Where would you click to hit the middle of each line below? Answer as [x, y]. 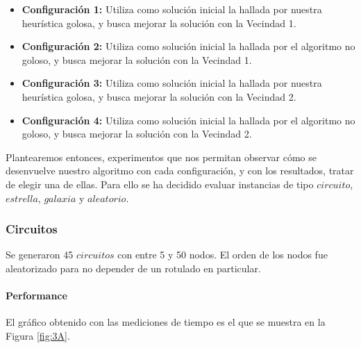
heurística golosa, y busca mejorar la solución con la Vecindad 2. [159, 96]
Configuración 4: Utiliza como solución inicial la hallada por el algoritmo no [188, 120]
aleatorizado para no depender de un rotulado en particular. [133, 268]
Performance [36, 296]
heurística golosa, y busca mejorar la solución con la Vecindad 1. [159, 23]
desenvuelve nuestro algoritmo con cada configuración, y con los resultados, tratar [180, 171]
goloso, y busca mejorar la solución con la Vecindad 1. [137, 59]
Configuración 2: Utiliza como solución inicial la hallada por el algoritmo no [188, 46]
